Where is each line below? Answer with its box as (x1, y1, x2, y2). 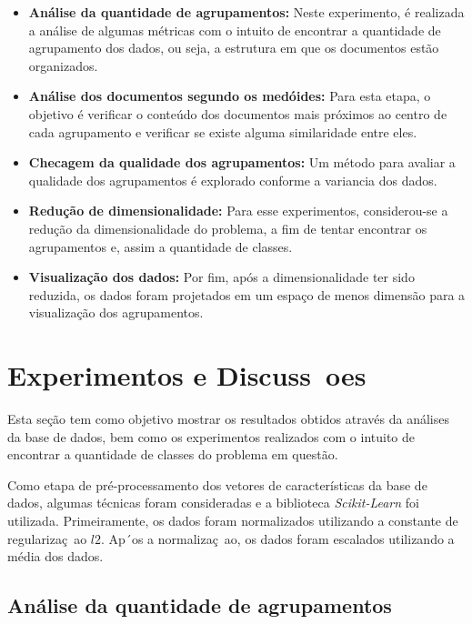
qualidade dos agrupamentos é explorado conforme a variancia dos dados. (28, 170, 437, 189)
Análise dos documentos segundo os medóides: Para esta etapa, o (28, 86, 431, 106)
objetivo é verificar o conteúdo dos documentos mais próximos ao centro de (28, 104, 447, 123)
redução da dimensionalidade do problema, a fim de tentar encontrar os (28, 218, 427, 237)
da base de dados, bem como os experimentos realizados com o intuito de (7, 427, 416, 446)
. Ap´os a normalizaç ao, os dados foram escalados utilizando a (101, 528, 455, 548)
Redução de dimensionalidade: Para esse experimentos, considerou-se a (28, 201, 448, 220)
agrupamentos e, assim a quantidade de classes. (28, 237, 293, 256)
